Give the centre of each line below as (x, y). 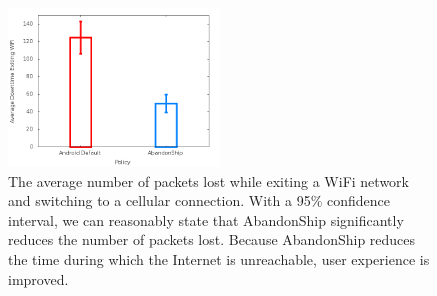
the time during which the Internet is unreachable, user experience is (219, 258)
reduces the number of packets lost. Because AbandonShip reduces (212, 239)
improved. (38, 278)
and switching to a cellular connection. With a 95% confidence (199, 200)
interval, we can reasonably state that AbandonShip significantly (206, 219)
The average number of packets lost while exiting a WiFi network (208, 180)
